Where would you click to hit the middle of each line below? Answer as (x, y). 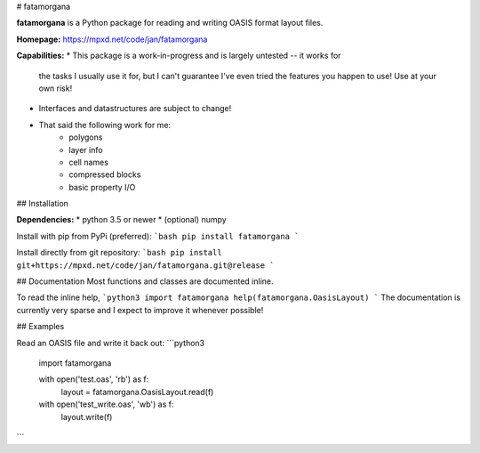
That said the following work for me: (105, 125)
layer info (86, 150)
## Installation (42, 204)
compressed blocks (105, 174)
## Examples (40, 327)
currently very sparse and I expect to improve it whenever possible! (140, 310)
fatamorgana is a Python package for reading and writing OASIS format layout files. (170, 23)
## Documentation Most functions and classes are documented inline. (145, 281)
